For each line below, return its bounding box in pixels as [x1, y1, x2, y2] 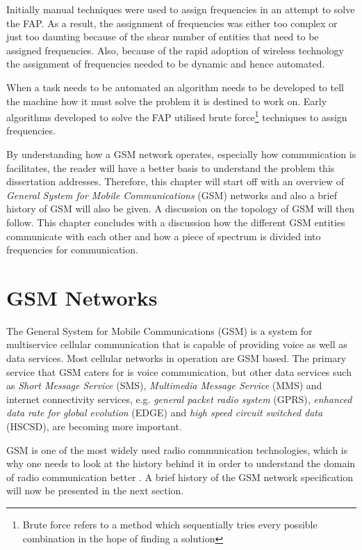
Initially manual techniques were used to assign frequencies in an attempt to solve [6, 2, 355, 16]
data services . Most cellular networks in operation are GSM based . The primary [6, 351, 347, 366]
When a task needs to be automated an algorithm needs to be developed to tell [6, 79, 344, 94]
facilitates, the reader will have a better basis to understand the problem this [6, 160, 335, 175]
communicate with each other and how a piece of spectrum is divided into [6, 228, 321, 243]
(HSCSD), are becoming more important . [6, 419, 182, 434]
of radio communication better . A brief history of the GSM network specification [6, 469, 354, 484]
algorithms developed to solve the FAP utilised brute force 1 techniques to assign [6, 108, 347, 124]
